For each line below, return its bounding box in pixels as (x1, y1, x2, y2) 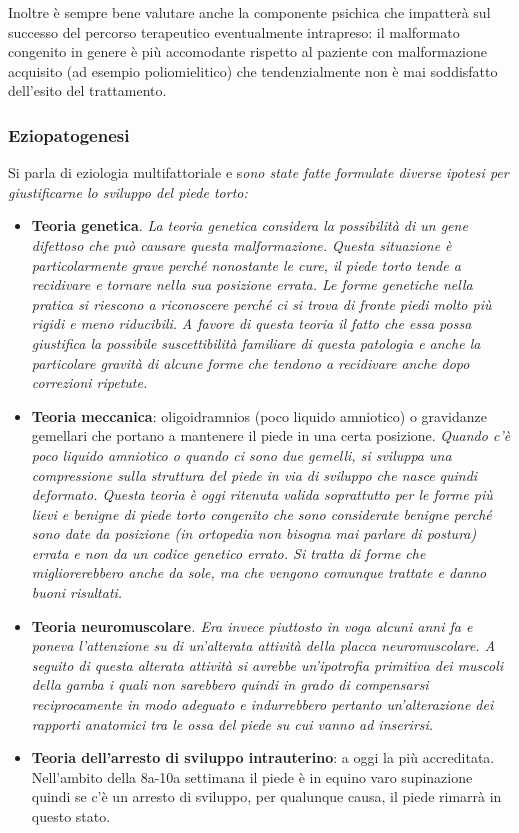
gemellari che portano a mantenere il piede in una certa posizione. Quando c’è (31, 425, 511, 446)
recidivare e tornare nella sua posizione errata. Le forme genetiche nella (31, 274, 473, 295)
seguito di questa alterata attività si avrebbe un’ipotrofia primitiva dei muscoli (31, 654, 504, 675)
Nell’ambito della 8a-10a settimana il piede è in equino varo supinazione (31, 766, 473, 787)
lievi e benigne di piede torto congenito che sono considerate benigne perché (31, 503, 492, 524)
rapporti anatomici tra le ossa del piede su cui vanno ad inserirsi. (31, 713, 434, 734)
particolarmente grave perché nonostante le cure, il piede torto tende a (31, 254, 461, 275)
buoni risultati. (31, 582, 123, 603)
